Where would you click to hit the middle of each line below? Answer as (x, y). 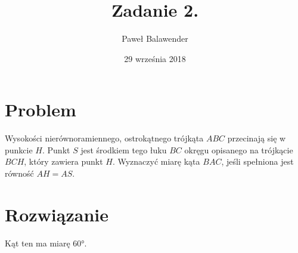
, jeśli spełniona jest (257, 161)
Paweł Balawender (155, 38)
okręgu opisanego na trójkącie (239, 149)
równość (19, 173)
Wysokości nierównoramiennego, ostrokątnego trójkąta (104, 138)
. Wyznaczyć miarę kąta (156, 161)
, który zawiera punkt (63, 161)
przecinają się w (257, 138)
